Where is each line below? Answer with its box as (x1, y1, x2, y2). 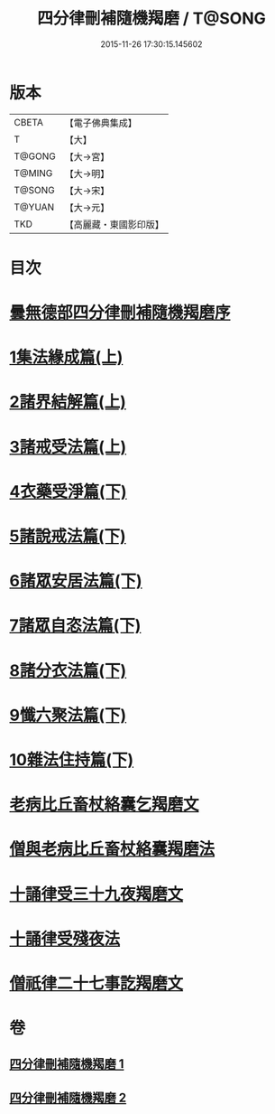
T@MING (14, 166, 53, 179)
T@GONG (14, 150, 56, 163)
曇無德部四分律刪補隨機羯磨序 (9, 303, 232, 323)
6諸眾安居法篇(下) (9, 571, 142, 592)
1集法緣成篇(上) (9, 347, 124, 368)
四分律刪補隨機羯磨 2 (9, 1090, 127, 1105)
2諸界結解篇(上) (9, 392, 126, 412)
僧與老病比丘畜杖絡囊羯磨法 (9, 839, 215, 859)
